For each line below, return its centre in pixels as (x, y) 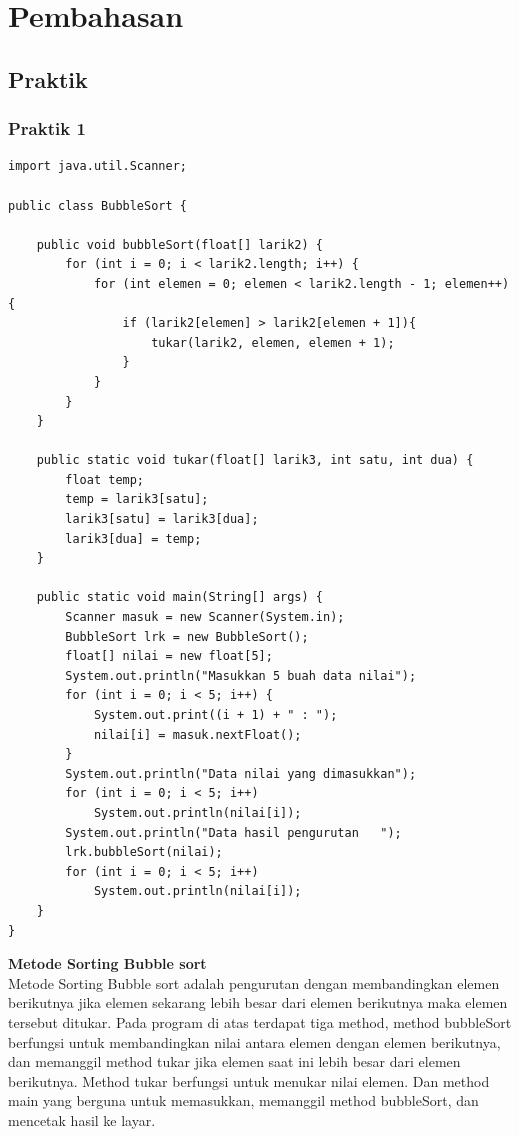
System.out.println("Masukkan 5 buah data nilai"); (241, 675)
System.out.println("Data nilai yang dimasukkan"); (241, 773)
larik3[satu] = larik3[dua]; (162, 519)
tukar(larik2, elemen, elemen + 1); (273, 342)
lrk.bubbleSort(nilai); (144, 852)
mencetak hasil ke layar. (82, 1119)
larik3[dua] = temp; (133, 538)
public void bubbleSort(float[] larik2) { (179, 244)
